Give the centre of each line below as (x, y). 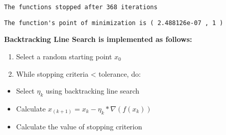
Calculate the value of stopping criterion (79, 127)
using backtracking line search (93, 91)
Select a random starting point (64, 56)
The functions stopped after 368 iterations (81, 7)
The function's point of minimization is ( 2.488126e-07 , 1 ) (114, 23)
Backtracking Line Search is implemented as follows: (98, 39)
